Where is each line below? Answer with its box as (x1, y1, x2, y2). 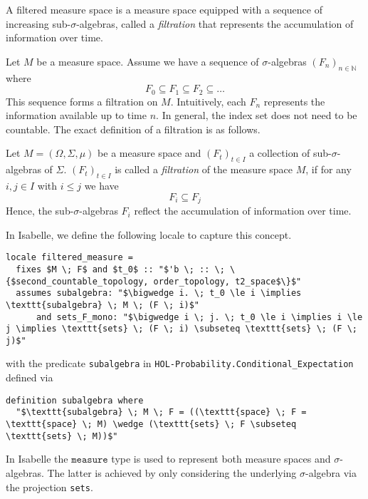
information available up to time (6, 108, 147, 123)
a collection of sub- (249, 145, 332, 160)
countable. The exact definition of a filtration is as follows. (6, 121, 261, 136)
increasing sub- (6, 16, 71, 31)
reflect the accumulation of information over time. (134, 203, 352, 218)
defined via (6, 370, 53, 385)
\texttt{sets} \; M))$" (6, 431, 118, 441)
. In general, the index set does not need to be (156, 108, 357, 123)
